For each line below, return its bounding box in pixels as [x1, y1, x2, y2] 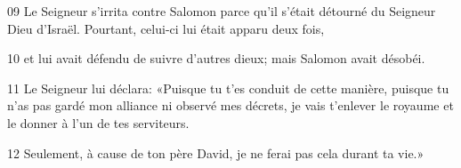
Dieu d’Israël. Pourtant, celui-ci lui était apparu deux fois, [7, 19, 325, 37]
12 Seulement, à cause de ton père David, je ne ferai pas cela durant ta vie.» [7, 143, 425, 162]
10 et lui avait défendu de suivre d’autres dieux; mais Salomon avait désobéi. [7, 49, 425, 68]
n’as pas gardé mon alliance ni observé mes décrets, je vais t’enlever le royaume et [7, 96, 454, 115]
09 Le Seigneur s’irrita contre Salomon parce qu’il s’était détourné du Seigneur [7, 2, 436, 20]
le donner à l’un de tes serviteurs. [7, 113, 190, 132]
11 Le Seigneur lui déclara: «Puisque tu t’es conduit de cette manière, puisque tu [7, 78, 449, 97]
